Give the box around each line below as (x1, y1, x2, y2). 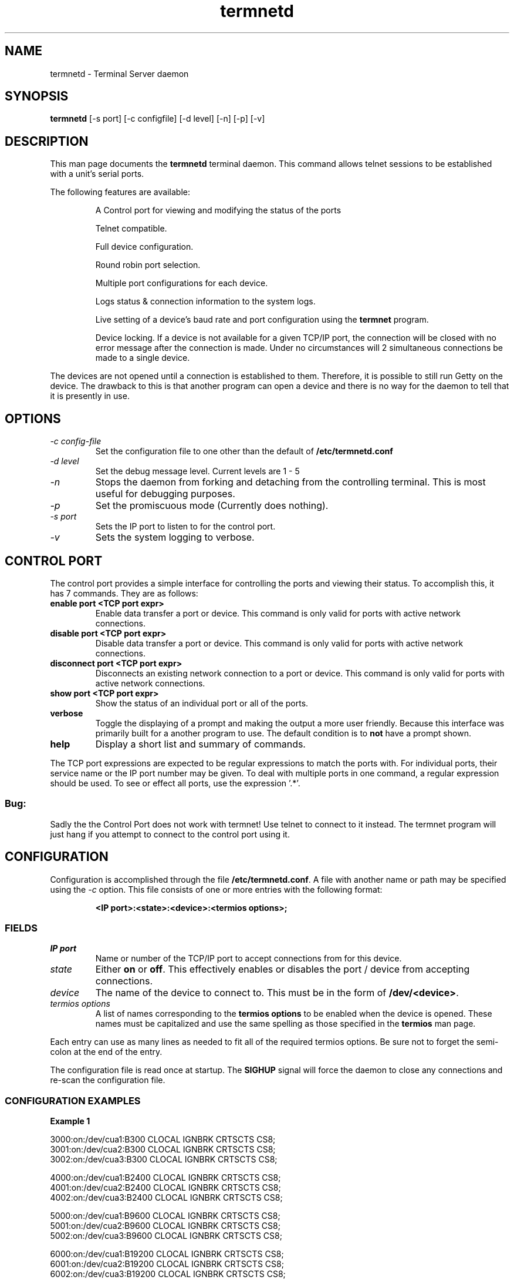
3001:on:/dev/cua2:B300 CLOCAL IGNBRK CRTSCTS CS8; (50, 1144, 276, 1155)
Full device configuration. (95, 242, 194, 252)
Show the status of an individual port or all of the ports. (95, 698, 309, 708)
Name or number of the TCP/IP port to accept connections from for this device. (95, 953, 402, 964)
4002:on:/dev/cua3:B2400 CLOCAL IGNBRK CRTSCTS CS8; (50, 1192, 283, 1203)
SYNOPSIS (5, 89, 69, 104)
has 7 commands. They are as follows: (50, 588, 198, 598)
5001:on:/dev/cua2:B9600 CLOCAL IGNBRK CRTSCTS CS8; (50, 1221, 280, 1231)
